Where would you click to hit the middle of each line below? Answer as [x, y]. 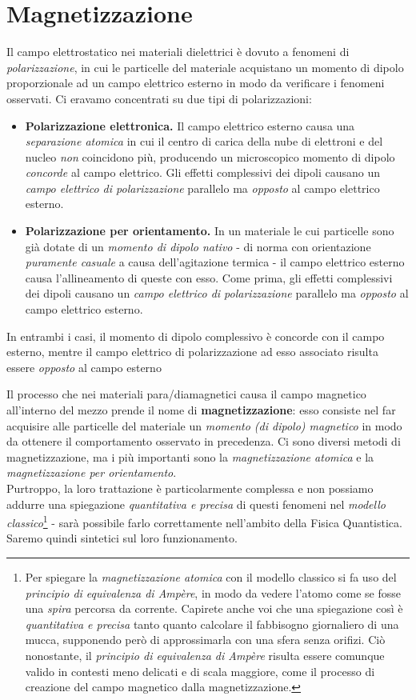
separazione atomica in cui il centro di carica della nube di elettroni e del [204, 141]
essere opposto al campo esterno [84, 367]
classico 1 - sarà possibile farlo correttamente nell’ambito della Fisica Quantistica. [204, 521]
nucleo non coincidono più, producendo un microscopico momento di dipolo [210, 156]
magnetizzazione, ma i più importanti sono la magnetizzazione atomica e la [190, 456]
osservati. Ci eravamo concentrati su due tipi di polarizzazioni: [159, 98]
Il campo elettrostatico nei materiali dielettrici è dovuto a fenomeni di [178, 52]
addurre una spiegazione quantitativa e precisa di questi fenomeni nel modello [196, 504]
